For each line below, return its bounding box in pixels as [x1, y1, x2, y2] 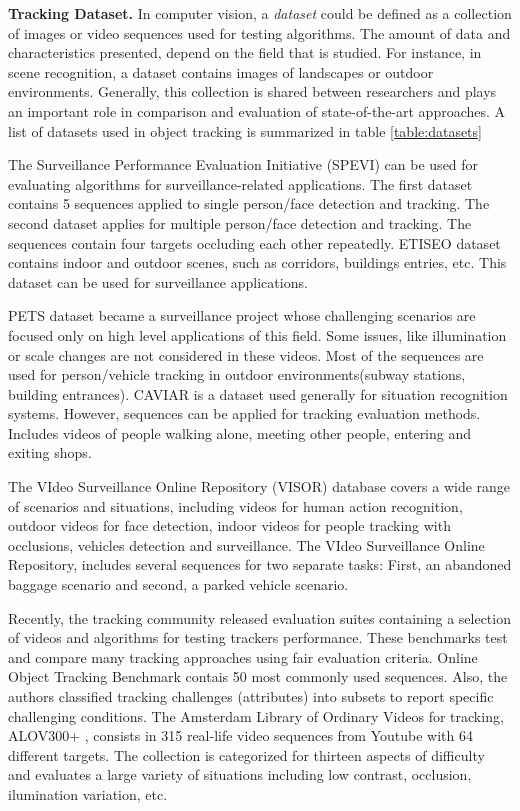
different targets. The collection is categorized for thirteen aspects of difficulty [8, 744, 485, 765]
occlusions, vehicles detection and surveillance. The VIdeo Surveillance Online [8, 534, 485, 555]
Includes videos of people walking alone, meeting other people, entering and [8, 422, 472, 443]
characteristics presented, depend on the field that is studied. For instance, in [8, 42, 482, 63]
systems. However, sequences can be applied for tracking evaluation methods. [8, 403, 481, 424]
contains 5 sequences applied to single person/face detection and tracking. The [8, 193, 490, 214]
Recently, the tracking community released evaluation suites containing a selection [8, 607, 511, 628]
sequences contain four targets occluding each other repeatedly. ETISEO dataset [8, 232, 501, 253]
